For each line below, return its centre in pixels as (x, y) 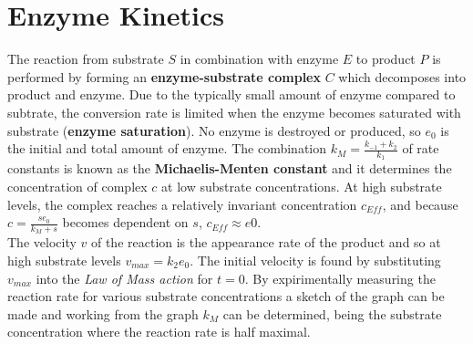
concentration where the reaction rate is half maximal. (159, 332)
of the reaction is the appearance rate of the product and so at (266, 242)
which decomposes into (402, 76)
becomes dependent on (125, 222)
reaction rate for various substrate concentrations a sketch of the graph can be (226, 296)
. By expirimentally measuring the (340, 278)
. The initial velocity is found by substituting (315, 260)
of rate (421, 148)
